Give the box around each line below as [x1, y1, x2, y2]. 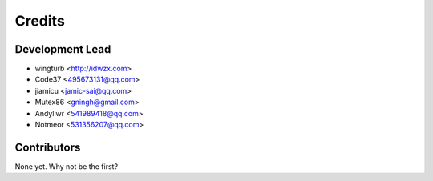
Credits [14, 12, 66, 30]
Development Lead [14, 42, 111, 56]
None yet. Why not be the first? [14, 161, 119, 171]
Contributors [14, 140, 81, 154]
